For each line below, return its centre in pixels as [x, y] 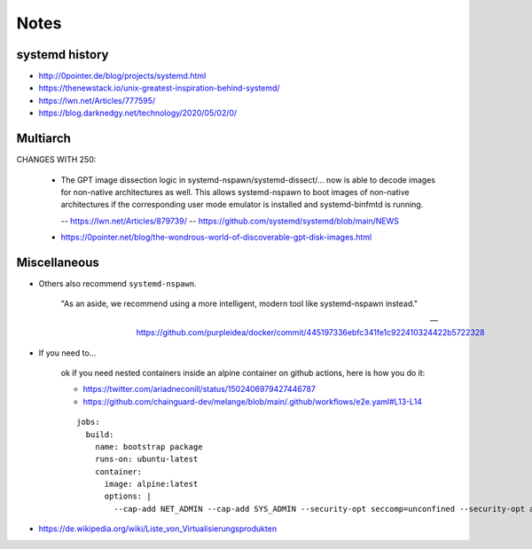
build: [100, 434]
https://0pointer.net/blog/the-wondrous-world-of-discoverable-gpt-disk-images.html [216, 237]
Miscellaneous [58, 262]
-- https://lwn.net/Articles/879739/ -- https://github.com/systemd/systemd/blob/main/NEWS [230, 221]
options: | [128, 496]
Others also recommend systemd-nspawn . [117, 283]
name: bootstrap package [149, 447]
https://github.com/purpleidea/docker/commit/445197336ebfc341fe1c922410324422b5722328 [310, 333]
